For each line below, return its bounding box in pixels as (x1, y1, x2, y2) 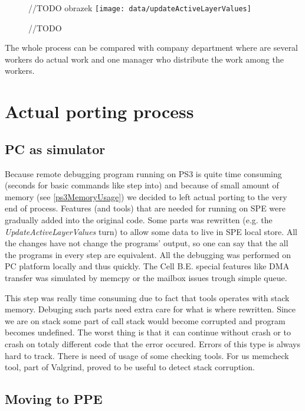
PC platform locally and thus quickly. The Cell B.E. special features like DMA (5, 260, 290, 272)
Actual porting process (5, 99, 194, 123)
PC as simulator (5, 139, 106, 158)
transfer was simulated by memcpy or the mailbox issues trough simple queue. (5, 271, 287, 283)
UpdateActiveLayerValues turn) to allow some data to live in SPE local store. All (5, 225, 297, 237)
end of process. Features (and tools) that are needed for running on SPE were (5, 202, 286, 214)
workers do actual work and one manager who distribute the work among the (5, 53, 284, 65)
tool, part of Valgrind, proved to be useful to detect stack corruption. (5, 361, 255, 373)
